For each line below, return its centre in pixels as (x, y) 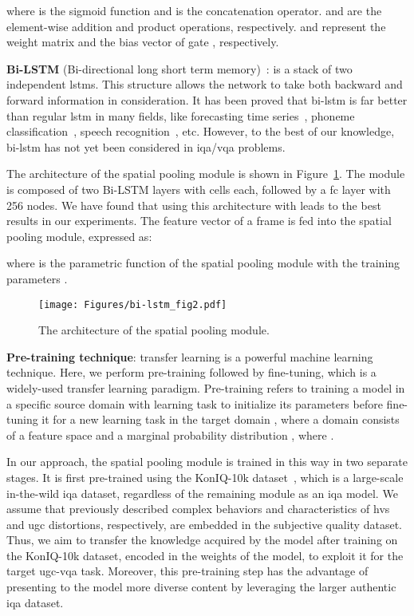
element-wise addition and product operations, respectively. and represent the (196, 26)
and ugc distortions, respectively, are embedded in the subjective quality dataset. (204, 524)
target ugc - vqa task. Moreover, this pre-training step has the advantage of (187, 571)
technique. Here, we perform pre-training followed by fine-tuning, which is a (191, 372)
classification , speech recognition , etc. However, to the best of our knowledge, (201, 131)
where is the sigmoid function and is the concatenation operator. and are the (194, 10)
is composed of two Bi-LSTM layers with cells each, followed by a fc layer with (199, 189)
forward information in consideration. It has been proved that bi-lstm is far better (207, 99)
